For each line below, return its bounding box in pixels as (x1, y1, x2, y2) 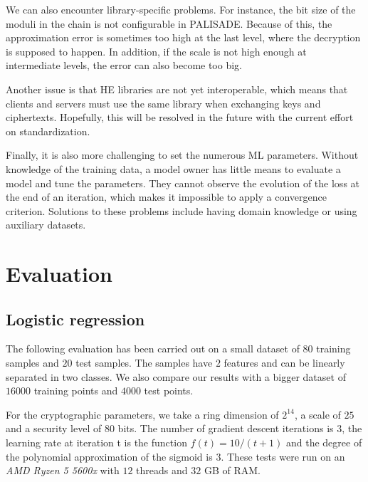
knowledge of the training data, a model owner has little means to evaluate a (6, 161, 341, 176)
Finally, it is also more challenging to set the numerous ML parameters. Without (6, 147, 359, 162)
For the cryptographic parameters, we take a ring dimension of (6, 407, 279, 421)
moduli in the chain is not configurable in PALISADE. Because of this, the (6, 16, 332, 31)
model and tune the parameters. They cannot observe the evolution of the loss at (6, 175, 360, 190)
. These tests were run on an (221, 449, 345, 463)
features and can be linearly (224, 355, 345, 370)
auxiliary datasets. (6, 217, 86, 232)
